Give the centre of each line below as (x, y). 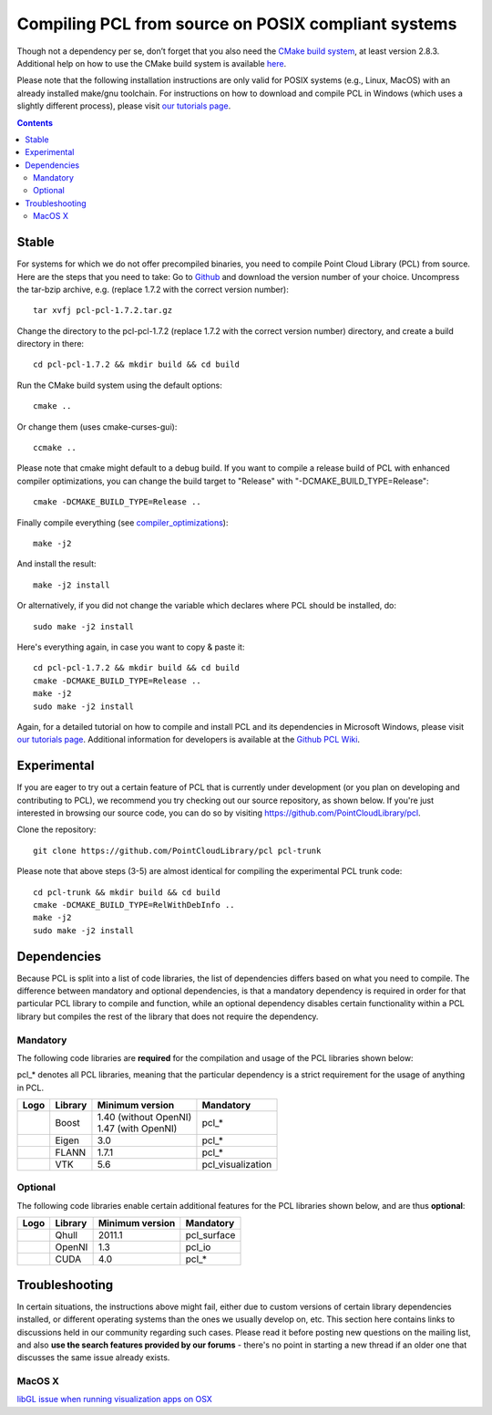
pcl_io (198, 1247)
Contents (35, 122)
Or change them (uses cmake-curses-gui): (97, 427)
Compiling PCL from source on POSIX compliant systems (237, 24)
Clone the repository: (56, 829)
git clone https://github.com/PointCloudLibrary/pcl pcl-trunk (177, 850)
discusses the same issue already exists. (93, 1358)
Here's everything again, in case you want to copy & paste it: (131, 647)
